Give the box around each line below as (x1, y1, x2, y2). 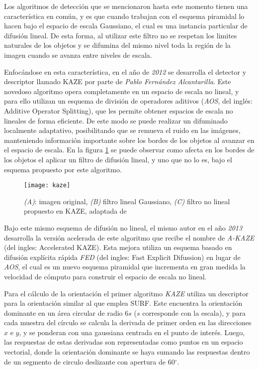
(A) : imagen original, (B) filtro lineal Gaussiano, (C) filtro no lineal (24, 196, 230, 206)
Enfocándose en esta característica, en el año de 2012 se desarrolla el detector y (4, 66, 247, 77)
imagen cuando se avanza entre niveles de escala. (4, 49, 152, 60)
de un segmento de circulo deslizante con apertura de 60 (4, 356, 175, 367)
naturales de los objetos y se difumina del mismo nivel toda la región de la (4, 40, 231, 50)
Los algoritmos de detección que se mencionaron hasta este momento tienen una (4, 1, 248, 11)
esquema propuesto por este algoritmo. (4, 164, 122, 174)
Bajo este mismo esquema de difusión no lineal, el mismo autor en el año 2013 (4, 222, 243, 233)
